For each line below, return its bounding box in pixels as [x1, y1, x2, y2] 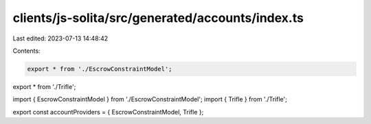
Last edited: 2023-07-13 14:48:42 [12, 34, 109, 42]
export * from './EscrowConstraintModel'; [27, 65, 172, 73]
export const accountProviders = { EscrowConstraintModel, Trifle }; [12, 108, 204, 116]
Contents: [12, 47, 41, 55]
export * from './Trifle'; [12, 82, 76, 90]
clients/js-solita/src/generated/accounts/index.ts [12, 10, 304, 25]
